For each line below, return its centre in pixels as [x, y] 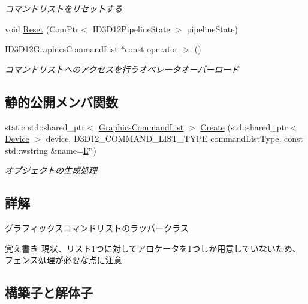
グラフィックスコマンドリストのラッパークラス [97, 228]
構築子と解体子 [49, 292]
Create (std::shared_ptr [244, 126]
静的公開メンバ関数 [61, 101]
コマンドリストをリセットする [64, 8]
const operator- [153, 49]
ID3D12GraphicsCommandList [61, 49]
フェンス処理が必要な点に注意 [64, 260]
